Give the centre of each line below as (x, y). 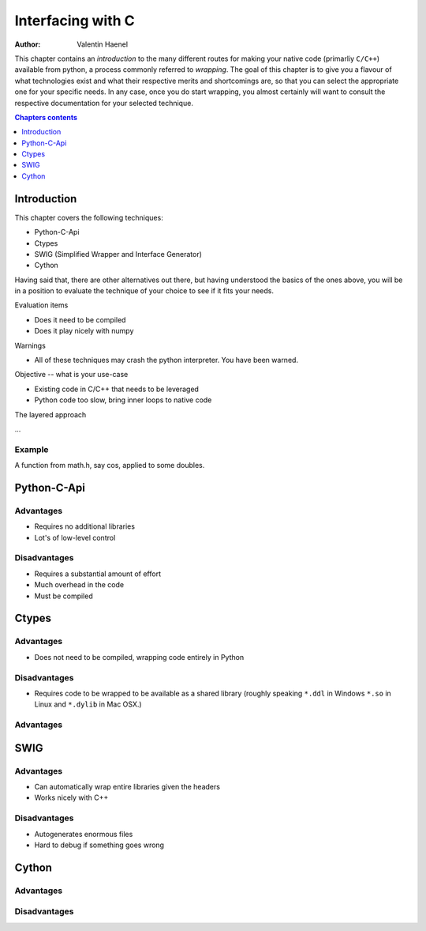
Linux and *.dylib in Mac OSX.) (88, 704)
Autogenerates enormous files (84, 834)
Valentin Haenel (103, 44)
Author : (28, 44)
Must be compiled (64, 596)
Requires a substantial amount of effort (98, 574)
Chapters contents (46, 117)
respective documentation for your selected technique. (104, 103)
